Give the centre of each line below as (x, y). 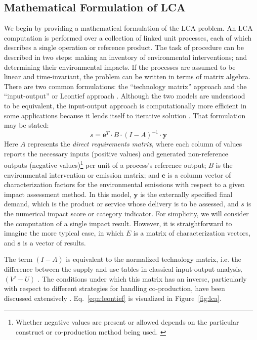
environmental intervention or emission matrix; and (82, 174)
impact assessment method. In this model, (68, 194)
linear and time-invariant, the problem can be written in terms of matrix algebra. (127, 76)
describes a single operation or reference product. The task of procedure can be (124, 47)
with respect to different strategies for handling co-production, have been (115, 288)
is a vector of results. (54, 242)
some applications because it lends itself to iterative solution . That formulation (125, 115)
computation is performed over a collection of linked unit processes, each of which (128, 37)
